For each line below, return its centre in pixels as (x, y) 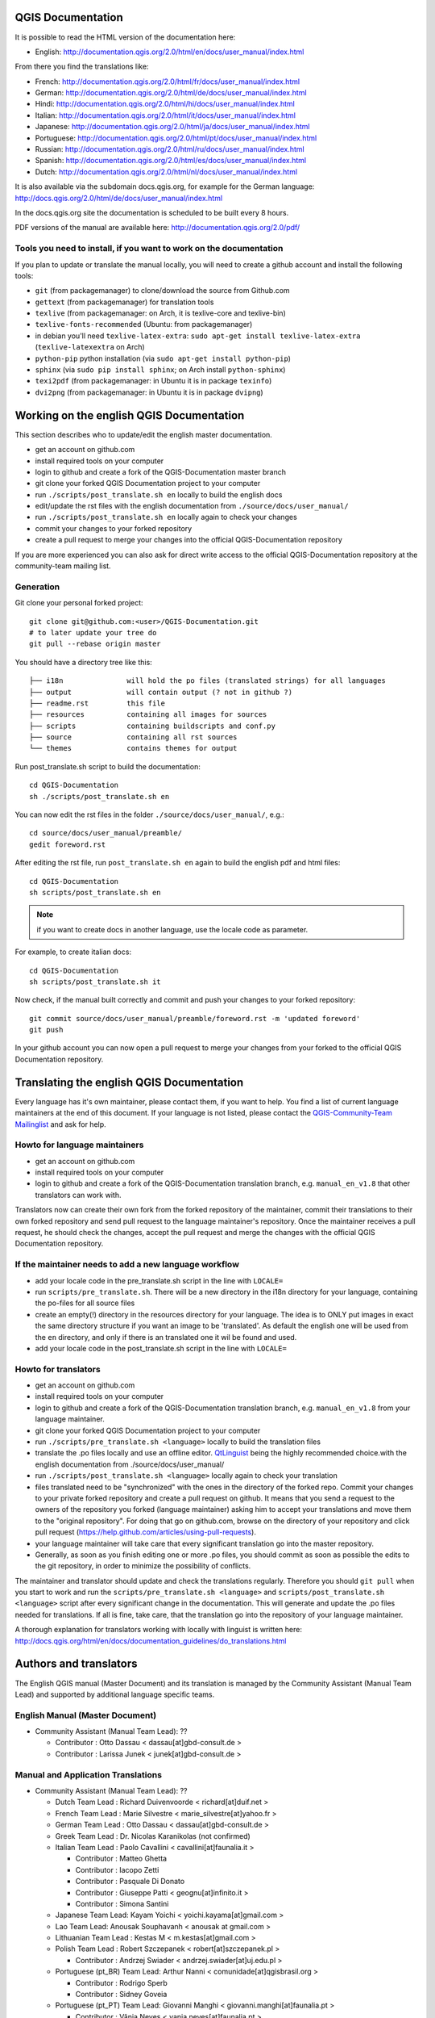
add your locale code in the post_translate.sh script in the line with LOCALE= (161, 1348)
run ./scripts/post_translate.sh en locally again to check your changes (166, 517)
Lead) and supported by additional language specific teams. (115, 1694)
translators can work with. (78, 1195)
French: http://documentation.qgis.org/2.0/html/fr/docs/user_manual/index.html (168, 82)
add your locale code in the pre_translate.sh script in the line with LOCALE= (159, 1280)
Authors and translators (76, 1664)
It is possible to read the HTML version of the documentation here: (125, 37)
